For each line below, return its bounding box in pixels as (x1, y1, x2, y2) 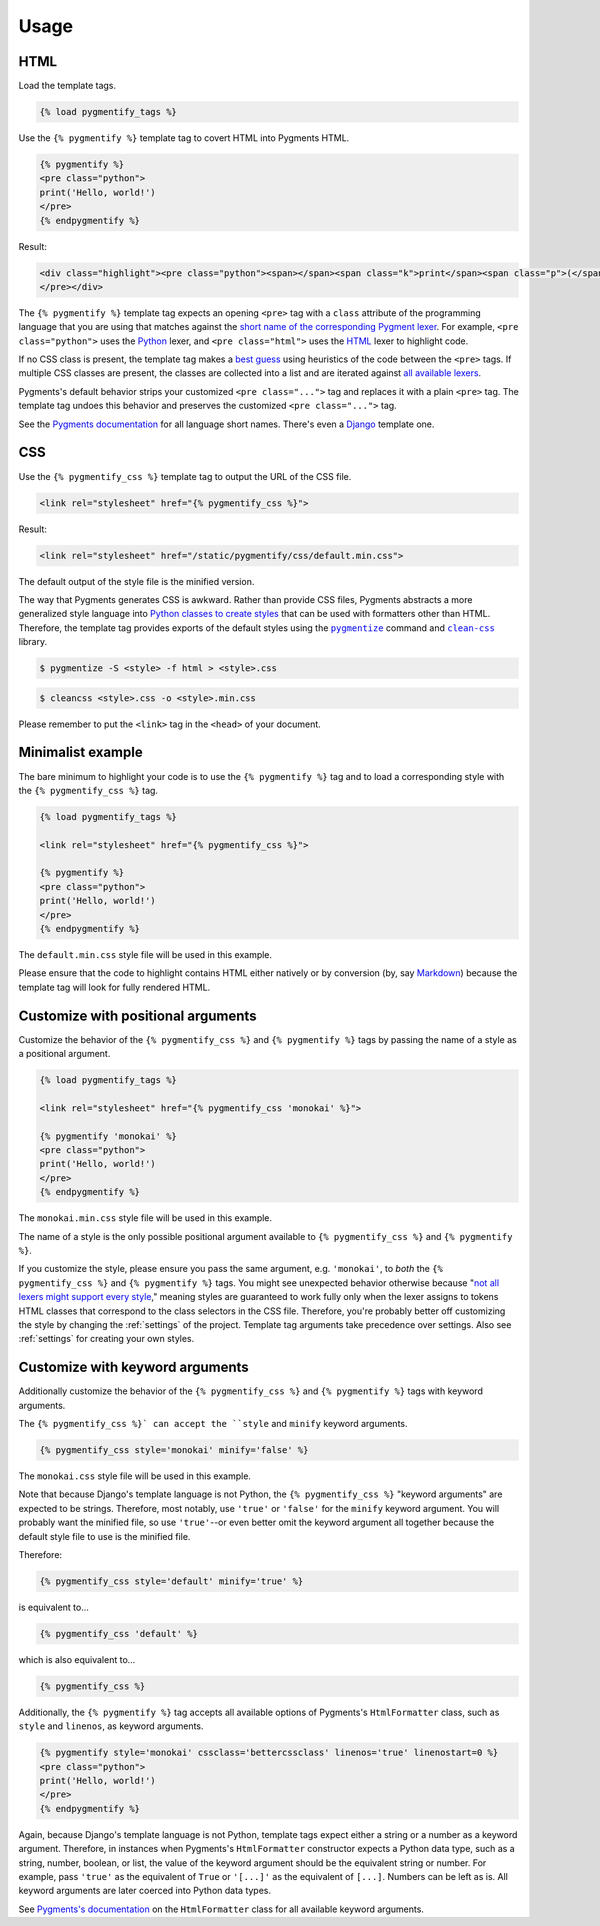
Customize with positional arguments (18, 1007, 257, 1024)
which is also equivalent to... (18, 1653, 136, 1665)
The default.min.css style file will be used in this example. (18, 949, 273, 960)
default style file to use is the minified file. (18, 1530, 191, 1542)
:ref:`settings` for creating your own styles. (18, 1333, 195, 1345)
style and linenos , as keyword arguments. (18, 1720, 204, 1732)
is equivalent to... (18, 1601, 90, 1613)
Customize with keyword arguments (18, 1359, 249, 1376)
